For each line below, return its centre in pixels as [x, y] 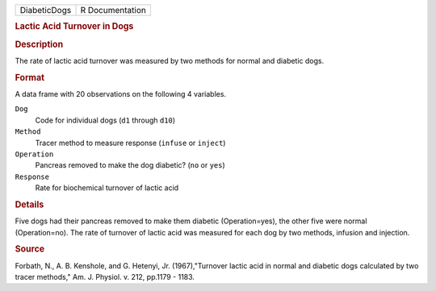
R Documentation [113, 10]
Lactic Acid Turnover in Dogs [74, 27]
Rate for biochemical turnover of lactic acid [107, 188]
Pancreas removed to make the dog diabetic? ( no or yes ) [130, 165]
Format [29, 77]
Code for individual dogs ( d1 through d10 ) [105, 120]
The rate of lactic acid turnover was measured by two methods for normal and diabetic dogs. [170, 60]
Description [39, 44]
